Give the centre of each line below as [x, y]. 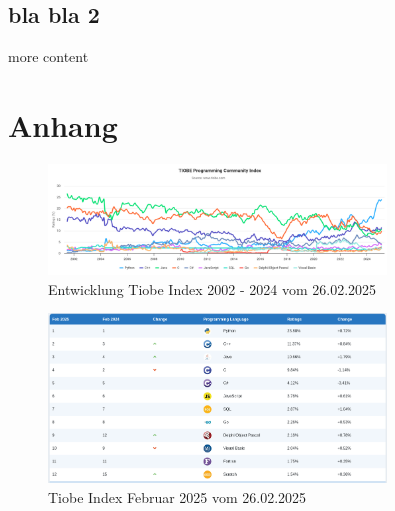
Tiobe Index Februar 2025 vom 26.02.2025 [177, 496]
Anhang [63, 124]
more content [48, 56]
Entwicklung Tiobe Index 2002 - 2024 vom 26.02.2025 [212, 288]
